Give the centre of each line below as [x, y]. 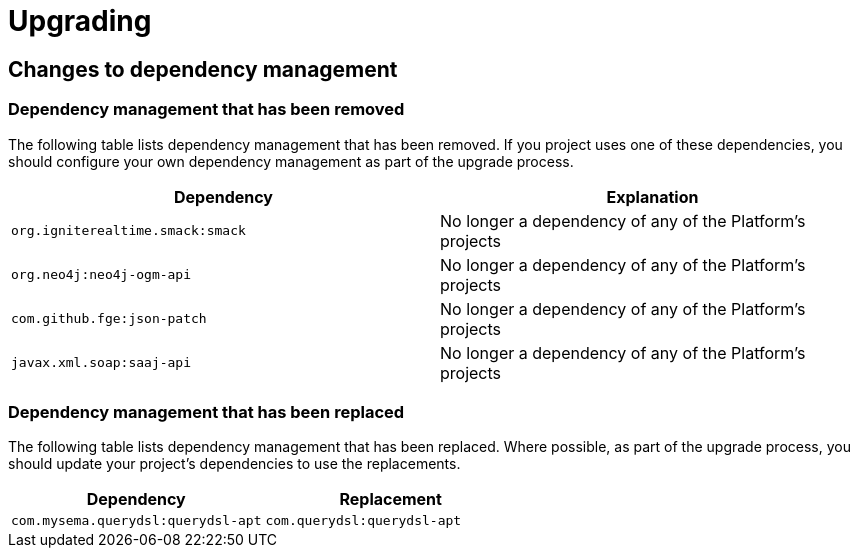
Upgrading [80, 21]
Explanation [652, 196]
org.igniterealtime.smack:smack [128, 231]
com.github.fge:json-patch [109, 319]
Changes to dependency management [203, 69]
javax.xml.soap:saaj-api [101, 363]
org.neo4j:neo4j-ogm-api [101, 275]
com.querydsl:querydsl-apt [363, 521]
